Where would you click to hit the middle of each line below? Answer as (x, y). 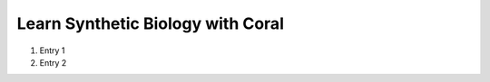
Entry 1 (52, 50)
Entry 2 (53, 62)
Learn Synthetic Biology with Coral (151, 23)
